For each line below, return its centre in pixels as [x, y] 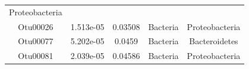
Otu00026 [36, 26]
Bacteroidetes [214, 41]
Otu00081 [36, 56]
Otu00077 [36, 41]
